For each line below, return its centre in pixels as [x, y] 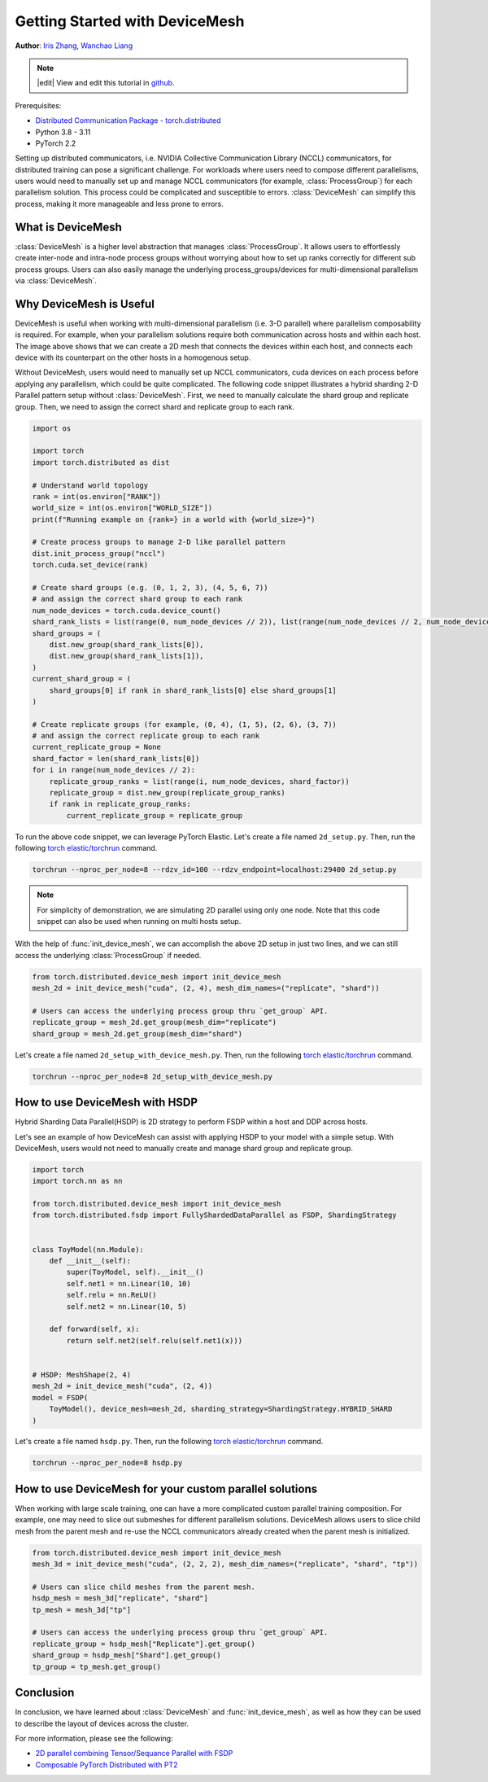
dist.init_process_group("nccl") [99, 553]
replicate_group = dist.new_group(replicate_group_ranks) [167, 793]
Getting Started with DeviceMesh [130, 21]
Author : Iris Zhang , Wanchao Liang [74, 46]
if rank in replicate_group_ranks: [120, 804]
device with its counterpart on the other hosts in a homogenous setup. [133, 357]
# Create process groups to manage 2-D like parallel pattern [159, 542]
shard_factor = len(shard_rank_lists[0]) [116, 758]
